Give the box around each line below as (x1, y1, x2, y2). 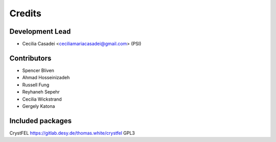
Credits (9, 8, 42, 19)
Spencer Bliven (22, 67, 55, 74)
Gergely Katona (22, 103, 55, 109)
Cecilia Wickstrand (22, 96, 62, 102)
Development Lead (9, 27, 71, 36)
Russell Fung (22, 82, 50, 88)
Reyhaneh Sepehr (22, 89, 60, 95)
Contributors (9, 54, 52, 62)
